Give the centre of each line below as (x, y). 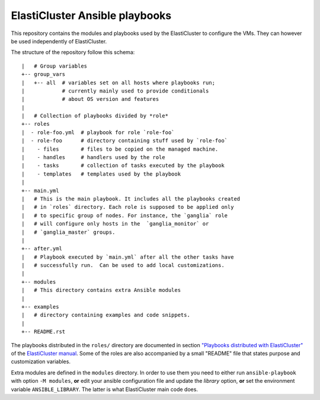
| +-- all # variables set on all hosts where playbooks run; (119, 82)
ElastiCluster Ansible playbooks (91, 15)
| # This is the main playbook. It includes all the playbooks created (131, 199)
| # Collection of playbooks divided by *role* (95, 116)
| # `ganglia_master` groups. (68, 232)
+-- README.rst (44, 332)
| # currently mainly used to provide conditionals (115, 91)
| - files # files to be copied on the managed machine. (120, 149)
